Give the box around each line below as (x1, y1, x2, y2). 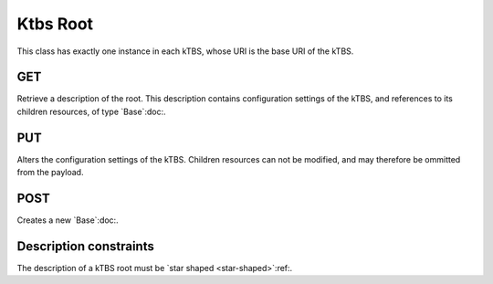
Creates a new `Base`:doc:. (16, 215, 119, 226)
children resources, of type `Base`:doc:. (16, 106, 166, 117)
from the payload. (16, 167, 84, 178)
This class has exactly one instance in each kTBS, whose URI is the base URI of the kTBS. (16, 46, 354, 57)
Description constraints (16, 238, 154, 254)
